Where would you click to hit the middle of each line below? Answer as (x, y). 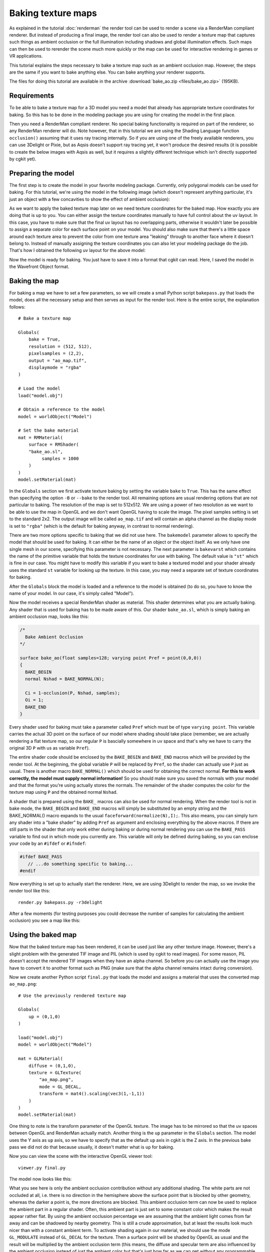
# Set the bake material (48, 430)
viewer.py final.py (42, 1168)
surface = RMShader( (53, 445)
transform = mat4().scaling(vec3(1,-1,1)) (92, 1094)
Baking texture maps (53, 13)
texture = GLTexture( (55, 1072)
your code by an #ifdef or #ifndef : (48, 843)
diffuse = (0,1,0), (52, 1066)
